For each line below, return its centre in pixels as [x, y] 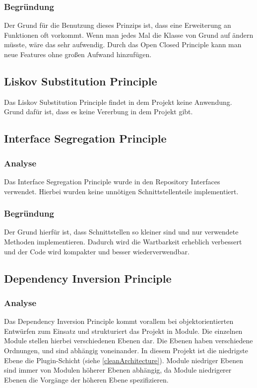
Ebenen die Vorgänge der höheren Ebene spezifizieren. [86, 379]
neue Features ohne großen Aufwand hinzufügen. [78, 54]
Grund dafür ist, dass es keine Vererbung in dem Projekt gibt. [98, 112]
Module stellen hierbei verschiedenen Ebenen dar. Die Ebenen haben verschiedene [128, 341]
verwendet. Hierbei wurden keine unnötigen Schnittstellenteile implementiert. [121, 191]
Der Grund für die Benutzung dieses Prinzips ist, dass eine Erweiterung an [118, 25]
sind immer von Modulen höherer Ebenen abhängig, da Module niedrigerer [118, 370]
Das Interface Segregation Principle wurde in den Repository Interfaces [112, 181]
